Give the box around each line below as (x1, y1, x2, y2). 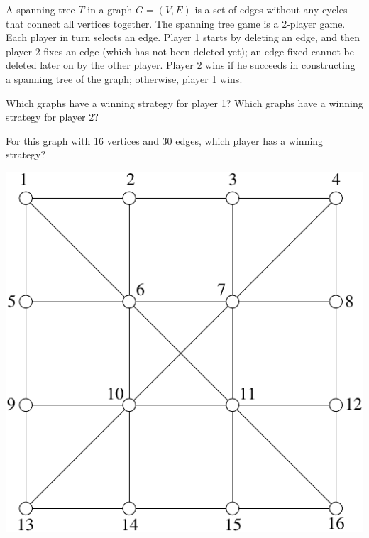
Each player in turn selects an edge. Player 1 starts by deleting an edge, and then (6, 30, 360, 45)
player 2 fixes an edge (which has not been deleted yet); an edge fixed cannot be (6, 43, 354, 58)
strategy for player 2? (6, 109, 99, 124)
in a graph (87, 2, 133, 16)
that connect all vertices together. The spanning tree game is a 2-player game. (6, 16, 346, 31)
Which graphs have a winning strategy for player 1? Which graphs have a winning (6, 95, 363, 110)
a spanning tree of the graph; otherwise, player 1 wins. (6, 71, 243, 86)
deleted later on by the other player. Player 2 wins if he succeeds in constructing (6, 57, 356, 72)
